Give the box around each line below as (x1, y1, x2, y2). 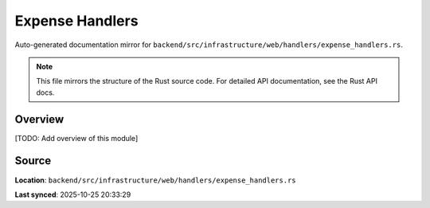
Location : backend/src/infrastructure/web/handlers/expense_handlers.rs (14, 175, 296, 185)
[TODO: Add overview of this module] (14, 133, 139, 143)
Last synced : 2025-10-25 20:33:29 (14, 190, 131, 199)
